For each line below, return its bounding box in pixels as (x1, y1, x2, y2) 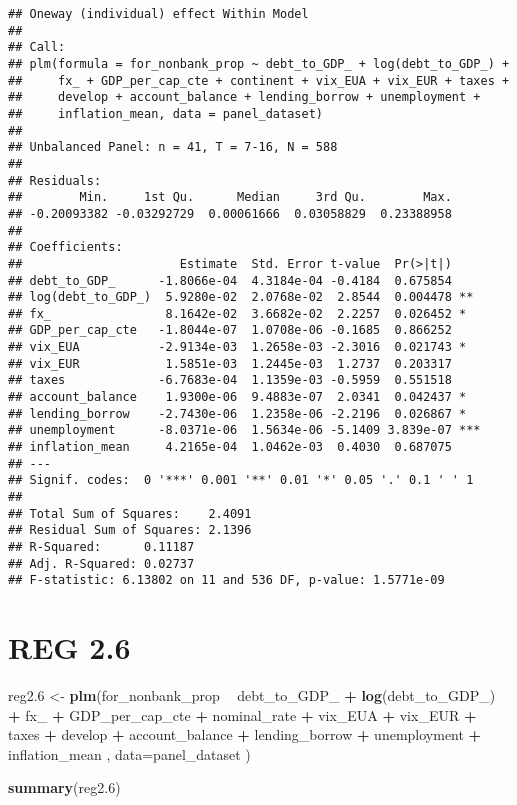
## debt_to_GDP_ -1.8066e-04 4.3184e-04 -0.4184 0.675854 (8, 273, 452, 288)
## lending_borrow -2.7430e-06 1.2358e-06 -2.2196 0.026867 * (8, 406, 467, 421)
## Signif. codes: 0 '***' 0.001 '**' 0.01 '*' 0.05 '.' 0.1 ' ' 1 (8, 473, 474, 488)
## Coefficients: (8, 240, 123, 255)
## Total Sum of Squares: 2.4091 (8, 506, 252, 521)
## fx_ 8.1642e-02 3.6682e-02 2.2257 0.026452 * (8, 306, 467, 321)
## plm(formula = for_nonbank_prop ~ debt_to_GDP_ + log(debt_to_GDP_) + (8, 56, 510, 71)
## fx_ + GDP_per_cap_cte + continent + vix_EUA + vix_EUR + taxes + (8, 73, 510, 88)
